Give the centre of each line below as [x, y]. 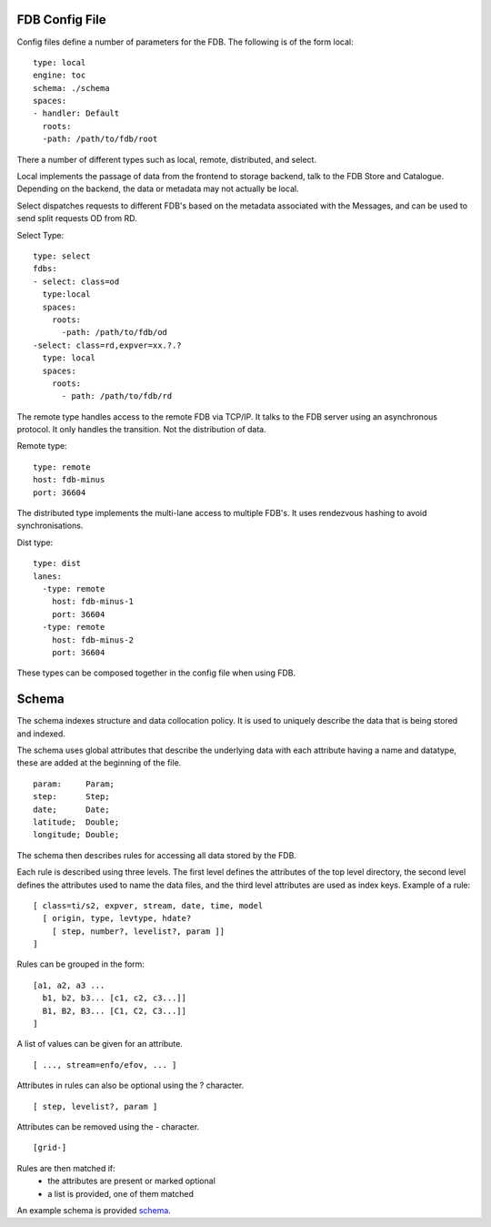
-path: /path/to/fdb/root [100, 139]
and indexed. [41, 734]
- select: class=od [76, 281]
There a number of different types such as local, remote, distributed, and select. [167, 159]
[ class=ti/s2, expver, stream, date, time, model [148, 905]
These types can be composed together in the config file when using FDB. [156, 673]
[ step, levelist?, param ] [95, 1106]
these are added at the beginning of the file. [99, 763]
